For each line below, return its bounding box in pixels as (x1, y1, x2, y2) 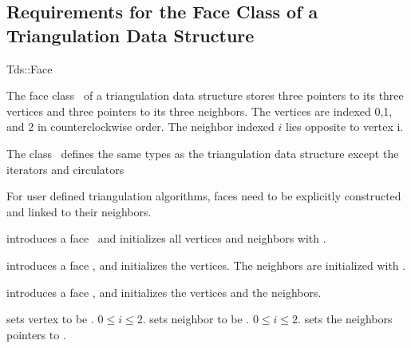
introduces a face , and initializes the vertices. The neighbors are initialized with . (6, 256, 406, 273)
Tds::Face (6, 60, 53, 77)
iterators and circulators (6, 160, 124, 177)
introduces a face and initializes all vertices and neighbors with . (6, 230, 326, 247)
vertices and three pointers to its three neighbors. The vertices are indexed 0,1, (6, 102, 393, 119)
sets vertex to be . (6, 310, 94, 327)
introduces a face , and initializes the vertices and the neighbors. (6, 283, 322, 300)
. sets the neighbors (298, 310, 393, 327)
